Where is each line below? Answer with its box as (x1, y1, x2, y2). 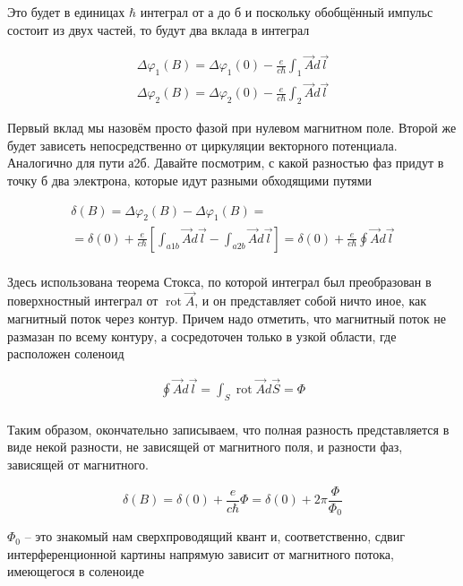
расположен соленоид (7, 344, 124, 363)
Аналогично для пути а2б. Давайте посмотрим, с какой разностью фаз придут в (7, 153, 444, 172)
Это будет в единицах (7, 3, 125, 21)
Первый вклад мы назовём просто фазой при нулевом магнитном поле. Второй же (7, 118, 457, 137)
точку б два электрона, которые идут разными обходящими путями (7, 171, 373, 190)
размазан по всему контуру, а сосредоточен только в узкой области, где (7, 326, 397, 345)
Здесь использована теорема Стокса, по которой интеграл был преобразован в (7, 271, 432, 290)
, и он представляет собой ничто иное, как (194, 291, 427, 310)
